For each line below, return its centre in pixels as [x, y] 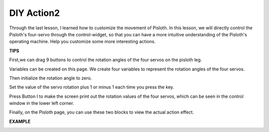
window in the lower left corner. [42, 103]
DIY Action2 [34, 13]
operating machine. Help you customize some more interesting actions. [82, 42]
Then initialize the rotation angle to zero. [51, 78]
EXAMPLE [20, 121]
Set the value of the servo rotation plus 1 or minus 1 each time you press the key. [92, 87]
